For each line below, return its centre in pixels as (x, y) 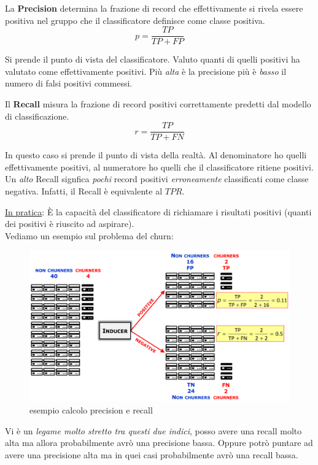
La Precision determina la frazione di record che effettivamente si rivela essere (154, 8)
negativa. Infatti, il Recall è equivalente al (84, 191)
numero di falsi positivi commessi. (69, 83)
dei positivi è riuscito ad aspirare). (70, 224)
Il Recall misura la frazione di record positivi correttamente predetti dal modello (158, 104)
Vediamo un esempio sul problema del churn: (89, 235)
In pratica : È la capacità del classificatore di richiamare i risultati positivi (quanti (158, 211)
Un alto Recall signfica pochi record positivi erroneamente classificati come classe (157, 179)
